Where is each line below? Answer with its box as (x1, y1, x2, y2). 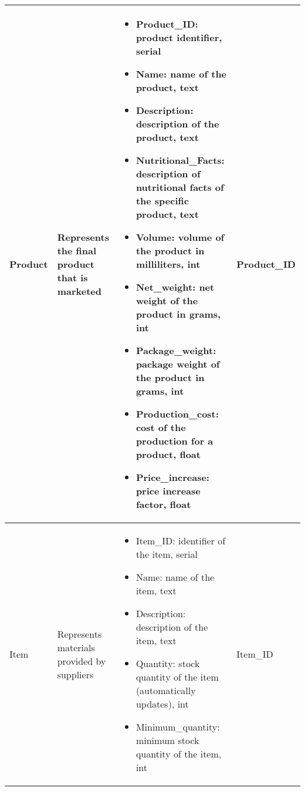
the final (57, 244, 97, 257)
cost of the (135, 420, 186, 434)
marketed (57, 284, 101, 298)
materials (57, 640, 95, 654)
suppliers (57, 667, 94, 681)
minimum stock (135, 733, 199, 747)
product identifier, (135, 31, 222, 44)
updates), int (135, 697, 189, 711)
